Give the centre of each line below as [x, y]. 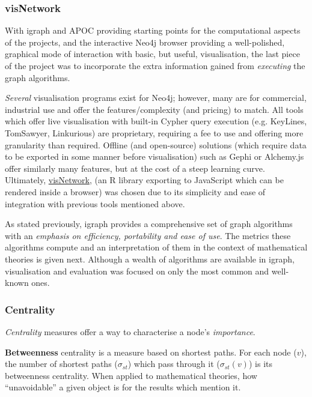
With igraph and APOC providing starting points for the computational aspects [153, 30]
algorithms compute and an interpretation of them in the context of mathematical [156, 247]
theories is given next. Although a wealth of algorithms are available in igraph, [150, 259]
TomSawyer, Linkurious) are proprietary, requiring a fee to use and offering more [154, 132]
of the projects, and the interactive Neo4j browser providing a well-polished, [145, 42]
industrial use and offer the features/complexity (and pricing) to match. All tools [154, 109]
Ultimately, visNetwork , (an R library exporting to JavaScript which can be [144, 180]
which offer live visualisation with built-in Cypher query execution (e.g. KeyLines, [156, 121]
